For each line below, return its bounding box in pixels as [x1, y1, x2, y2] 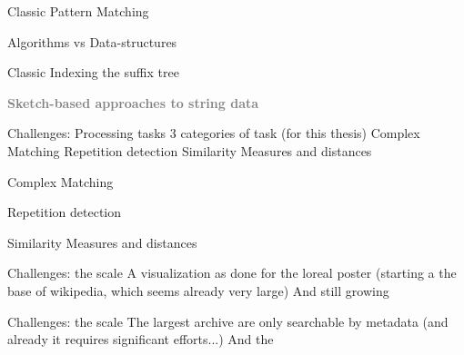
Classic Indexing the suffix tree [7, 63, 179, 82]
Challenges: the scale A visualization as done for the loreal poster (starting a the [7, 263, 457, 282]
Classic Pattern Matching [7, 2, 149, 20]
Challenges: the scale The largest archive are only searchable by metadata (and [7, 311, 449, 330]
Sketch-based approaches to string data [7, 93, 259, 112]
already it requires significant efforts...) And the [7, 330, 274, 349]
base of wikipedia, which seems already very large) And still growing [7, 281, 389, 300]
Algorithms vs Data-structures [7, 32, 177, 51]
